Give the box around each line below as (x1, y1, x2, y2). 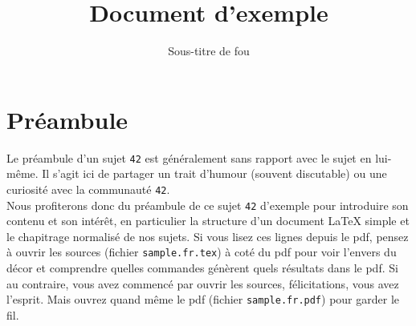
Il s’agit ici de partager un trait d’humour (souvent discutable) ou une (42, 165, 387, 182)
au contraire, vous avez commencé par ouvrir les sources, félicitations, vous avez (6, 275, 399, 292)
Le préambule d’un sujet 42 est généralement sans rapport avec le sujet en (6, 149, 372, 166)
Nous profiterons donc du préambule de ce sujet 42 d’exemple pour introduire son (6, 196, 409, 213)
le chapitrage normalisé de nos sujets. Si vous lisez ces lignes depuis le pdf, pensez (6, 227, 409, 244)
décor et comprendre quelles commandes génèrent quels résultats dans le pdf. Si (6, 260, 398, 276)
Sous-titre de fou (168, 42, 250, 59)
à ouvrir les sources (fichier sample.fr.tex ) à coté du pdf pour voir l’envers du (6, 243, 397, 260)
